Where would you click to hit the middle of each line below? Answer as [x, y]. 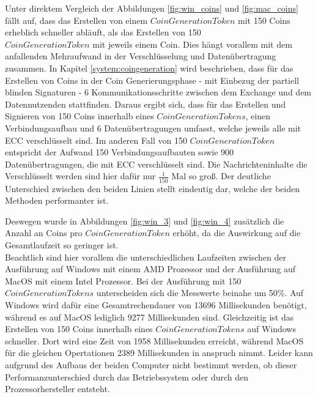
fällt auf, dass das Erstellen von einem [76, 20]
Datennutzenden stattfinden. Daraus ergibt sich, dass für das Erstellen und [146, 104]
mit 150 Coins [264, 20]
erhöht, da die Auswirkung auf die [237, 233]
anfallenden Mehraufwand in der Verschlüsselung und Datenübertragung [141, 56]
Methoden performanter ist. [57, 200]
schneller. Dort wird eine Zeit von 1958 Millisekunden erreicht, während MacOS [154, 340]
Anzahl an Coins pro [44, 233]
